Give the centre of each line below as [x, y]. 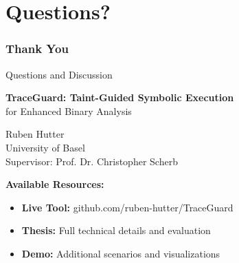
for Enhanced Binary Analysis [69, 111]
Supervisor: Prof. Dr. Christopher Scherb [92, 161]
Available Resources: [55, 184]
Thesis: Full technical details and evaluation [116, 230]
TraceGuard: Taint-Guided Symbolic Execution [120, 97]
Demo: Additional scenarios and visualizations [121, 253]
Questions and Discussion [59, 74]
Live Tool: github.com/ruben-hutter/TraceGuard [127, 207]
